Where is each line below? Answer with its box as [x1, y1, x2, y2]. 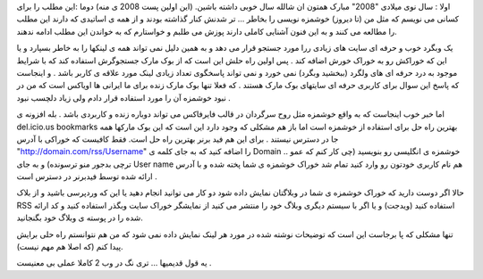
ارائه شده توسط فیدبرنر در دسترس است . [16, 171, 157, 182]
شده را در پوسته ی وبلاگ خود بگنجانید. [16, 212, 143, 223]
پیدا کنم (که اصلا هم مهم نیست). [16, 242, 124, 252]
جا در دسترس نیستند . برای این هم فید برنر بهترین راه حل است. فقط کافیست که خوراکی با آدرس [16, 134, 339, 144]
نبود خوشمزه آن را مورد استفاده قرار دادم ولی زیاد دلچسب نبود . [16, 92, 232, 103]
